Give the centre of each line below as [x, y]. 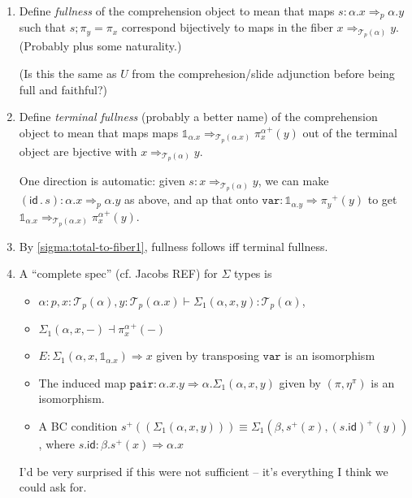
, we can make [293, 181]
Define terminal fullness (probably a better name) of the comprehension [198, 117]
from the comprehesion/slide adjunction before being [263, 73]
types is [253, 273]
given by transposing [208, 355]
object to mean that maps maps [99, 132]
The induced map [82, 382]
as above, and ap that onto [191, 199]
